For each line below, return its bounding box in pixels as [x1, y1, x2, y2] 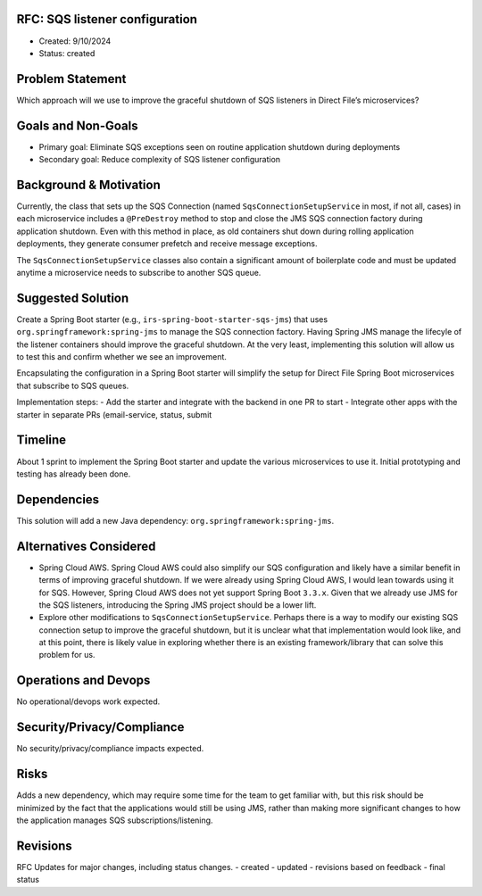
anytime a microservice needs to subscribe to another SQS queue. [16, 267, 262, 278]
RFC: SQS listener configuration [16, 12, 198, 27]
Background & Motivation [16, 177, 161, 192]
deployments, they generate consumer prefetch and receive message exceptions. [16, 238, 318, 249]
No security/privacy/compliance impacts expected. [16, 743, 204, 754]
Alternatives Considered [16, 538, 156, 553]
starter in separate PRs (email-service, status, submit [16, 409, 212, 419]
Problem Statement [16, 71, 127, 87]
